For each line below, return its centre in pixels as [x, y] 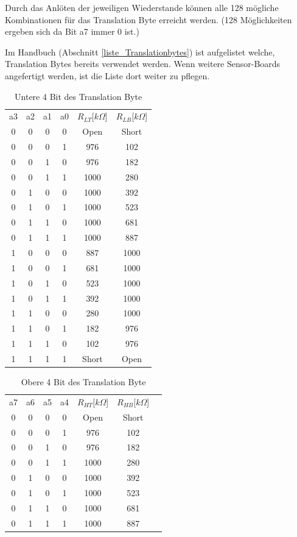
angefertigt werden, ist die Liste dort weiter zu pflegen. [107, 75]
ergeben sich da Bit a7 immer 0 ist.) [72, 31]
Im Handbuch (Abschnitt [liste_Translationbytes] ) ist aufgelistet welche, [140, 52]
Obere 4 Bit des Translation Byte [83, 382]
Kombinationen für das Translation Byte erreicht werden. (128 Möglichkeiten [148, 19]
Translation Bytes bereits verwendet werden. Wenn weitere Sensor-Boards [143, 64]
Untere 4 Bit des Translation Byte [79, 96]
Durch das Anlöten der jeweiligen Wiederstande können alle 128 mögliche [142, 7]
